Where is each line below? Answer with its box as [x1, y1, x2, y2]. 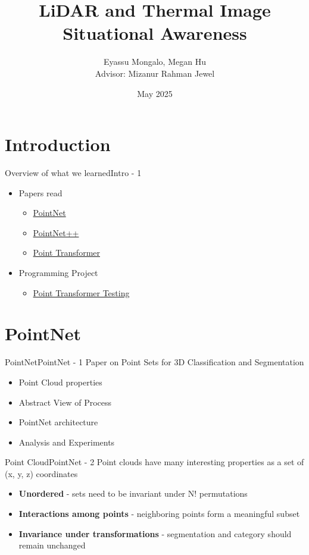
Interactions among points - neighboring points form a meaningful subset [18, 507, 300, 520]
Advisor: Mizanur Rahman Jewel [95, 67, 215, 79]
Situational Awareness [63, 21, 247, 45]
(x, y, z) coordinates [5, 467, 78, 479]
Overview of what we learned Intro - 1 [5, 167, 142, 179]
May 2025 [137, 87, 173, 99]
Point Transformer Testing [33, 286, 130, 299]
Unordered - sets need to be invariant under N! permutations [18, 487, 248, 500]
